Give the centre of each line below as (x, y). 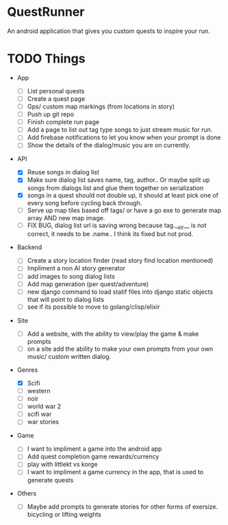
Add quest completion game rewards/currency (93, 456)
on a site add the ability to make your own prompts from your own (120, 349)
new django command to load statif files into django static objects (120, 292)
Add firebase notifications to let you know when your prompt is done (124, 137)
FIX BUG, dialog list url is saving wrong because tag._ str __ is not (117, 226)
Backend (29, 247)
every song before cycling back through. (85, 202)
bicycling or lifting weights (64, 514)
